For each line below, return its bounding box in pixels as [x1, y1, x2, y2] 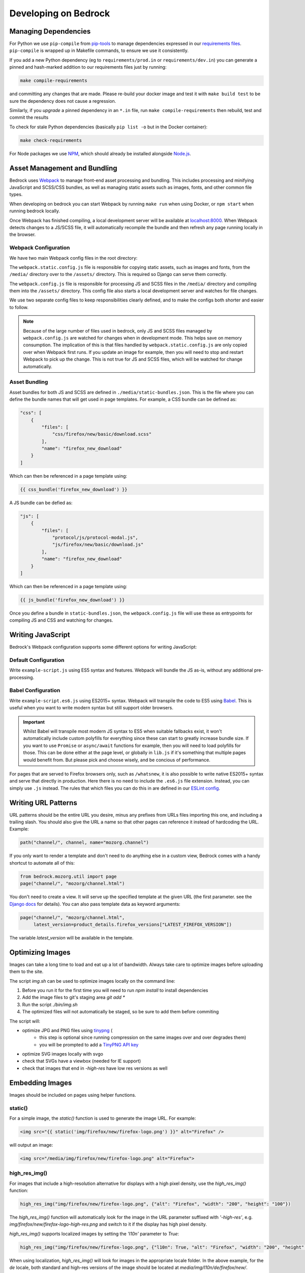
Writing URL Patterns [9, 798, 77, 807]
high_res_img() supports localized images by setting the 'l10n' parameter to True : [9, 1230, 179, 1237]
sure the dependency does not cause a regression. [9, 98, 116, 104]
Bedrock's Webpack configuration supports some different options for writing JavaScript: [9, 644, 197, 650]
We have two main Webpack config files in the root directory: [9, 255, 138, 261]
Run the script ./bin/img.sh [22, 1001, 78, 1008]
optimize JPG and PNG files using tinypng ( [22, 1027, 113, 1033]
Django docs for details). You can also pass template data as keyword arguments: [9, 901, 180, 907]
